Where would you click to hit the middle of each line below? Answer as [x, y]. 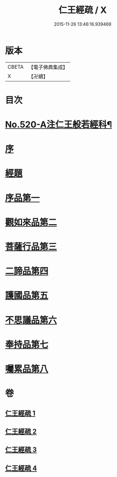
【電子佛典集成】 [48, 67]
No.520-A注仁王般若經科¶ [58, 125]
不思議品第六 [31, 320]
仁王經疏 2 [21, 431]
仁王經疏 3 [21, 450]
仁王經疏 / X [83, 10]
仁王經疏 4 [21, 468]
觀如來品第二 [31, 222]
